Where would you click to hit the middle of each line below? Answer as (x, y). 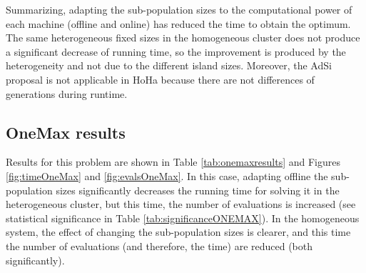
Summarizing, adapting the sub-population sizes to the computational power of (179, 9)
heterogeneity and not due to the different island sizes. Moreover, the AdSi (169, 65)
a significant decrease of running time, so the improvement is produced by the (176, 51)
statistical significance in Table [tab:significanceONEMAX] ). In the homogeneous (183, 218)
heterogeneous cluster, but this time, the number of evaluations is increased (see (181, 204)
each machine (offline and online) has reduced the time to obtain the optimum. (178, 23)
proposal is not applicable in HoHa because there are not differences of (160, 79)
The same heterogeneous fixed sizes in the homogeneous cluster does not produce (183, 38)
